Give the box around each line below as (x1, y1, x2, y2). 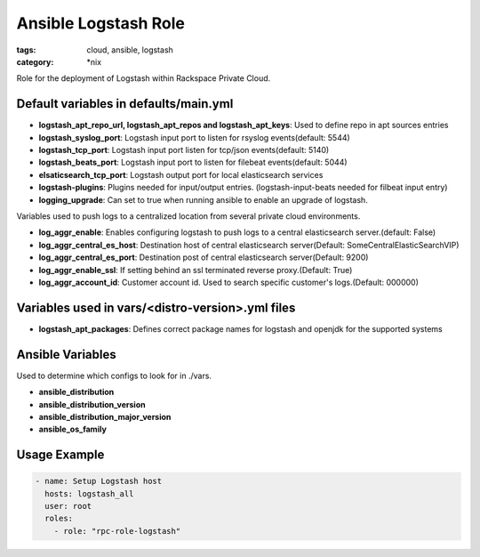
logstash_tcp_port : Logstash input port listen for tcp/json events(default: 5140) (38, 145, 330, 156)
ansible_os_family (38, 424, 107, 435)
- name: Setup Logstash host (35, 476, 163, 487)
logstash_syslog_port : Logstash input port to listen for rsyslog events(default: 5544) (38, 132, 350, 142)
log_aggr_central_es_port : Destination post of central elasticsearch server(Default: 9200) (38, 252, 369, 262)
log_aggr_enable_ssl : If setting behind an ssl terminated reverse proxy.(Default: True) (38, 264, 353, 275)
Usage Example (16, 448, 105, 463)
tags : (16, 44, 36, 55)
